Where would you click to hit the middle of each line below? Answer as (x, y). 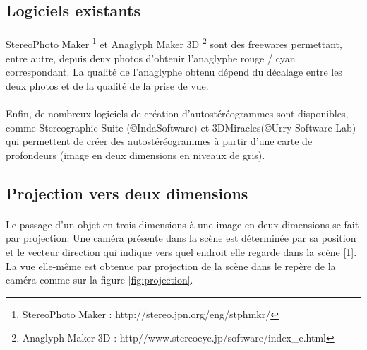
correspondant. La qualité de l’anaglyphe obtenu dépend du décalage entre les (174, 72)
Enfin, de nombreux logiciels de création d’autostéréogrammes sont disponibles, (177, 113)
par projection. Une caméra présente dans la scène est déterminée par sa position (181, 238)
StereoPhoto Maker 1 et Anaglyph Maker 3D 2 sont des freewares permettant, (174, 43)
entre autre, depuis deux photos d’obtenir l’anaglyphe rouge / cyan (151, 58)
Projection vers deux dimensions (127, 193)
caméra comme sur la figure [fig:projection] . (100, 280)
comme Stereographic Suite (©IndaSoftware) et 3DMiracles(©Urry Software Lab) (181, 127)
